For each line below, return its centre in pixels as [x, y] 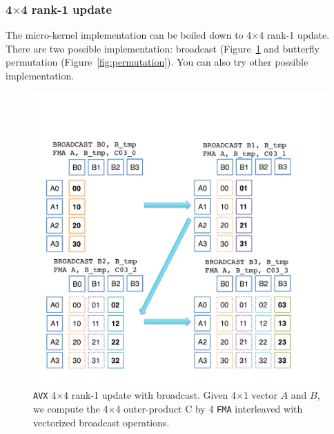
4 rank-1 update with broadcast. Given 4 [150, 395]
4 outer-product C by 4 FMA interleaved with [209, 408]
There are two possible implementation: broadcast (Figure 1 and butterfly [163, 48]
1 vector [260, 395]
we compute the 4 [71, 408]
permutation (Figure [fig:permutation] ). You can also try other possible [157, 62]
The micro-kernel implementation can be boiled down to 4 [129, 35]
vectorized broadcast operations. [101, 422]
